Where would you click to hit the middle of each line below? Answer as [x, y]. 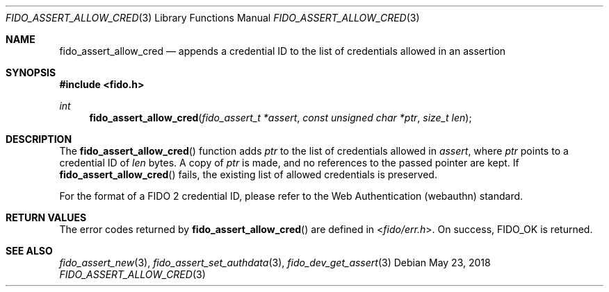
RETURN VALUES [46, 217]
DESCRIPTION [39, 139]
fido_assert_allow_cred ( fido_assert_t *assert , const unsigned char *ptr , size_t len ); [281, 118]
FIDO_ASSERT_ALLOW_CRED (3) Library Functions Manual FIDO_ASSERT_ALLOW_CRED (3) [213, 18]
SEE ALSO [29, 251]
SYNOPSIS [31, 72]
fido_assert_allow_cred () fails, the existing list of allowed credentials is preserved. [248, 174]
